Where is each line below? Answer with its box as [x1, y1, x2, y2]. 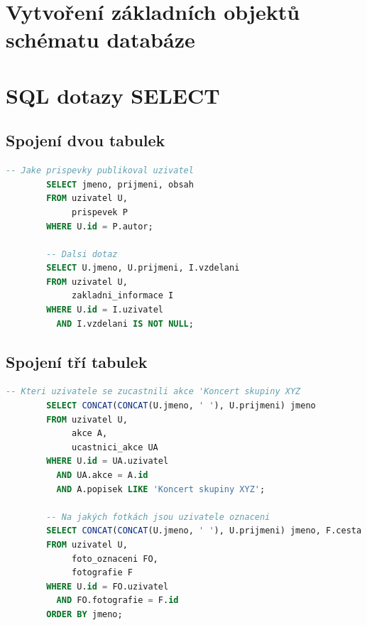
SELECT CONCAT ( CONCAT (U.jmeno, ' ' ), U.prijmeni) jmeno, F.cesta [46, 526, 362, 536]
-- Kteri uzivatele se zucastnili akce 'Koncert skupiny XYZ [6, 386, 301, 397]
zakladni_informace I [72, 290, 174, 301]
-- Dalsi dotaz [46, 249, 118, 259]
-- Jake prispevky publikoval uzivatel [6, 165, 194, 176]
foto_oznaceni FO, [72, 553, 158, 564]
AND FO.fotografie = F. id [56, 595, 179, 606]
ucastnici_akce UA [72, 442, 158, 452]
